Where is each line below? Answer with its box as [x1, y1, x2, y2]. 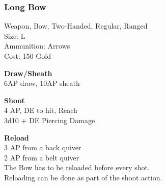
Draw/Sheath [4, 67, 52, 78]
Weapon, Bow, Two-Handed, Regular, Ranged [4, 20, 148, 31]
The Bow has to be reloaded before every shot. [4, 162, 150, 173]
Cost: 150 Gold [4, 51, 51, 61]
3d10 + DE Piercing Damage [4, 114, 95, 125]
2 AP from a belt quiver [4, 152, 79, 162]
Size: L [4, 30, 25, 41]
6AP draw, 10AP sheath [4, 78, 80, 88]
